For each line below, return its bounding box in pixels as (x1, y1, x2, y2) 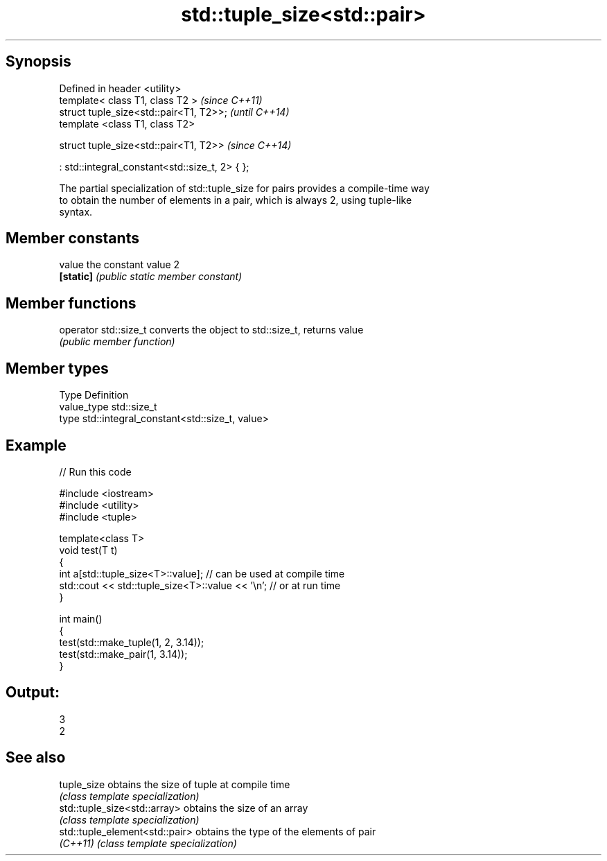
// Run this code (59, 465, 132, 478)
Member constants (6, 229, 139, 247)
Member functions (6, 294, 137, 312)
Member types (6, 359, 109, 377)
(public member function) (59, 336, 175, 348)
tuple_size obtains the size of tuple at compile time (59, 778, 290, 790)
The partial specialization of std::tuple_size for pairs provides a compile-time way (59, 182, 430, 194)
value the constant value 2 (59, 259, 180, 271)
